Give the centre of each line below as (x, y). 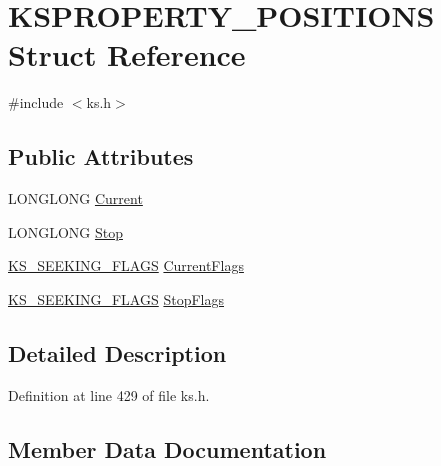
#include (36, 102)
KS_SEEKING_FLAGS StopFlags (116, 298)
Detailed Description (117, 352)
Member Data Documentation (167, 448)
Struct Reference (127, 54)
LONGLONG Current (75, 198)
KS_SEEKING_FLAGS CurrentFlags (126, 265)
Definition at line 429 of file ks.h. (109, 394)
